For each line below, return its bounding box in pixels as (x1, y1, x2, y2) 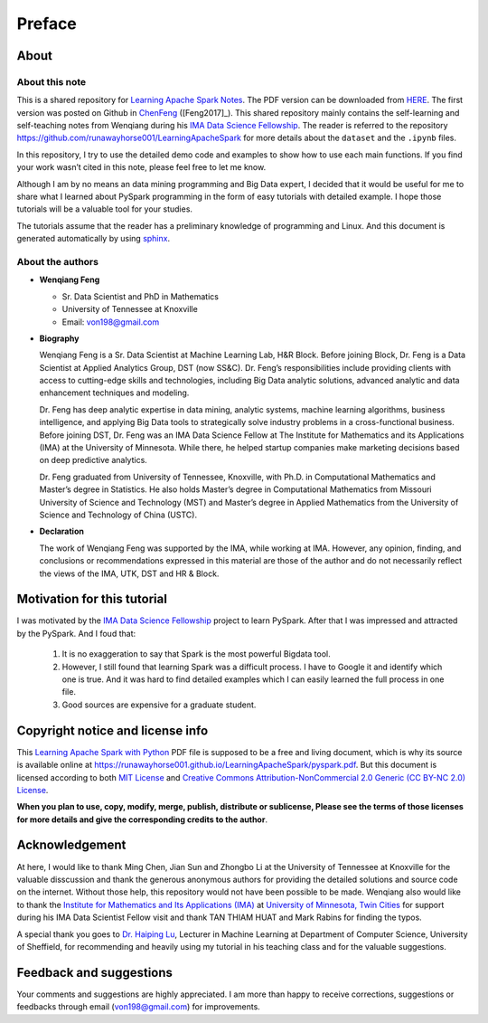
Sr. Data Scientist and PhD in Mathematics (61, 290, 219, 302)
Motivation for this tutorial (16, 592, 167, 607)
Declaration (39, 526, 85, 537)
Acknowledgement (16, 838, 127, 853)
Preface (16, 14, 77, 33)
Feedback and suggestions (16, 964, 174, 980)
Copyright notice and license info (16, 723, 209, 738)
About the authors (16, 255, 99, 268)
